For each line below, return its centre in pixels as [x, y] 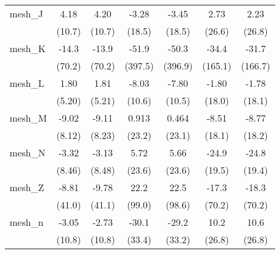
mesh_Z [27, 187]
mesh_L [27, 83]
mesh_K [28, 48]
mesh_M [28, 118]
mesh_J [26, 13]
